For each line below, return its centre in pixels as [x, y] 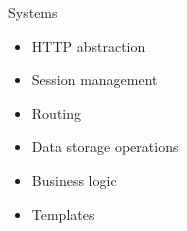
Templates [63, 213]
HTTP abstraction [88, 45]
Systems [33, 12]
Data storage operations [105, 146]
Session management [94, 79]
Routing [56, 112]
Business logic [74, 179]
